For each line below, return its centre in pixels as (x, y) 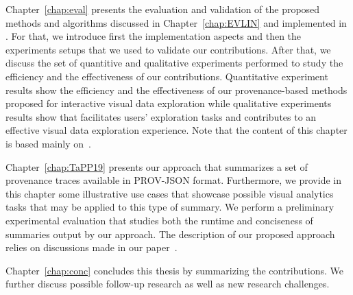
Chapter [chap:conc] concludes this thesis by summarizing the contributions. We (174, 270)
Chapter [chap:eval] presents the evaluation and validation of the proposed (163, 9)
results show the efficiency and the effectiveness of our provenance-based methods (176, 90)
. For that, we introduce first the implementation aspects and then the (154, 36)
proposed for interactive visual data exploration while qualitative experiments (169, 103)
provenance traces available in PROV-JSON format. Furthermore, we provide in (173, 180)
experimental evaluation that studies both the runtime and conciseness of (159, 220)
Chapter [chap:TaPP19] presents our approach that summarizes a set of (157, 166)
